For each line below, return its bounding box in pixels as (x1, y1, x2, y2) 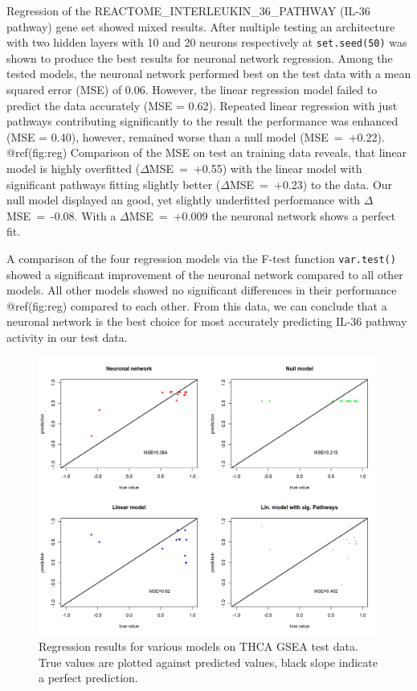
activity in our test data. (6, 329, 128, 345)
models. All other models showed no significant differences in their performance (6, 282, 397, 298)
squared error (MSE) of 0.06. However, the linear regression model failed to (6, 81, 378, 98)
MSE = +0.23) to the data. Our (229, 175, 393, 192)
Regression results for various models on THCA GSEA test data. (39, 637, 358, 654)
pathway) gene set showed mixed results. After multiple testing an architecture (6, 18, 395, 35)
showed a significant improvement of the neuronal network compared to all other (6, 265, 403, 282)
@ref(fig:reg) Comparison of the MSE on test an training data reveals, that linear (6, 144, 407, 161)
